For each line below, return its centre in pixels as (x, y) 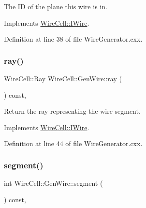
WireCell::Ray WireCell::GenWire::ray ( (63, 78)
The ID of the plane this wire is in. (56, 6)
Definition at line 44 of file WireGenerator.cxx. (73, 143)
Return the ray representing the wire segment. (72, 111)
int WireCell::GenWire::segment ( (53, 183)
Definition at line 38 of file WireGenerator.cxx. (73, 39)
